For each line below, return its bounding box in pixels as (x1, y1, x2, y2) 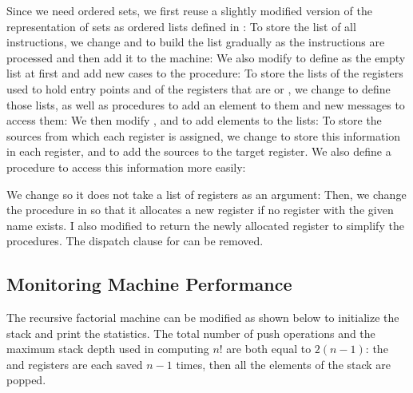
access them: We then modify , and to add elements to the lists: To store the (6, 112, 382, 129)
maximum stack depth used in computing (6, 340, 209, 357)
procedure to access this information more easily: (6, 158, 246, 175)
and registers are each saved (6, 355, 143, 372)
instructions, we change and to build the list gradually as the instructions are (6, 34, 385, 50)
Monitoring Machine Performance (6, 272, 292, 296)
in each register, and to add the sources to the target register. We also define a (6, 143, 391, 160)
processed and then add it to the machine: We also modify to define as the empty (6, 49, 406, 65)
